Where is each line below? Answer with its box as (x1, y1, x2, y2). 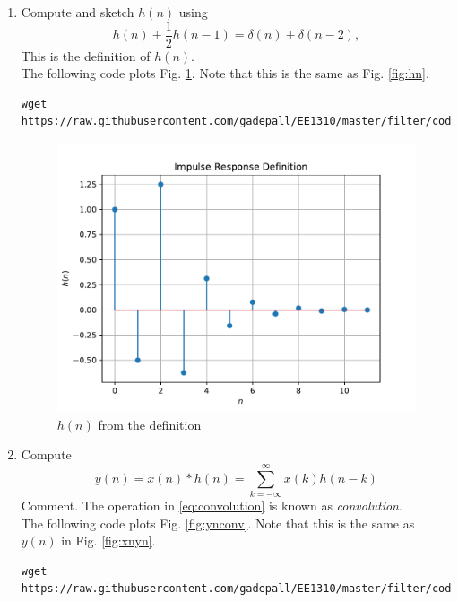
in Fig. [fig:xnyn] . (61, 531, 156, 550)
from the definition (98, 414, 202, 433)
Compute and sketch (21, 3, 134, 21)
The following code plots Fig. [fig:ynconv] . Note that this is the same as (21, 513, 415, 532)
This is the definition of (21, 46, 151, 65)
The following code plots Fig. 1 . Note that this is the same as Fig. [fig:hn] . (21, 64, 429, 83)
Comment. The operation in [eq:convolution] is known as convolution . (21, 496, 402, 515)
